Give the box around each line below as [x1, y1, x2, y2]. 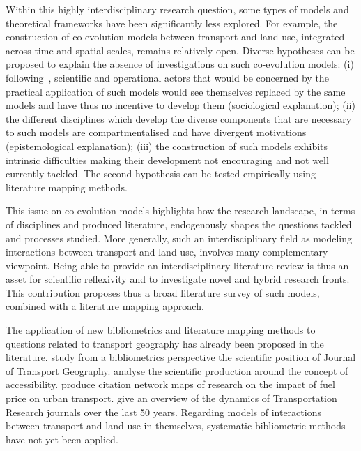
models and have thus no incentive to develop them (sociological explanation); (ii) [6, 98, 355, 112]
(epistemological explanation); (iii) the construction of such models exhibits [6, 138, 328, 153]
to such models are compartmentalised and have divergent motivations [6, 125, 307, 140]
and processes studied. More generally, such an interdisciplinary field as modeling [6, 230, 352, 245]
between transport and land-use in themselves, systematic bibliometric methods [6, 418, 346, 433]
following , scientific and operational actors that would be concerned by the [6, 70, 329, 84]
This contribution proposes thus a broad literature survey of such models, [6, 285, 320, 300]
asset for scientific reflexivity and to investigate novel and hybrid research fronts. [6, 272, 350, 286]
